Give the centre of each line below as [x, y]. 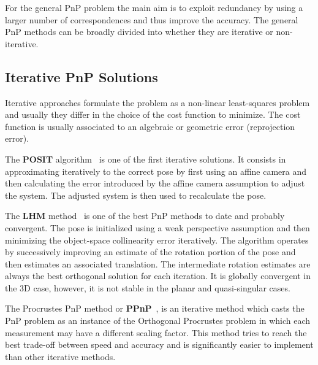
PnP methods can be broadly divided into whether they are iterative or [139, 32]
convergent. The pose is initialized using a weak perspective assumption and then [157, 227]
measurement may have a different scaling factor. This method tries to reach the [156, 332]
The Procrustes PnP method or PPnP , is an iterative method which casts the [155, 308]
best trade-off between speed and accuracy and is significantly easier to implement [159, 344]
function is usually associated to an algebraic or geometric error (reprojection [150, 126]
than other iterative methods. [60, 356]
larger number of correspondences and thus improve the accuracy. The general [152, 19]
